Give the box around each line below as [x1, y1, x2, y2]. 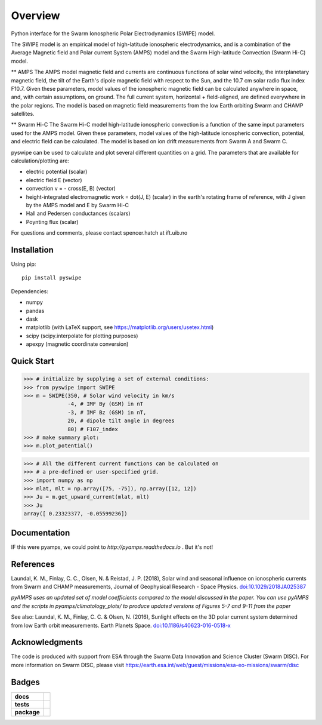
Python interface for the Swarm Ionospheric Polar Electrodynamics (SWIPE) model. [11, 30, 215, 37]
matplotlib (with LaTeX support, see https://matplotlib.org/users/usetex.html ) [26, 324, 214, 331]
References [11, 559, 55, 569]
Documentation [11, 527, 70, 537]
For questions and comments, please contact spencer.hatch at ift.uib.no [11, 229, 188, 236]
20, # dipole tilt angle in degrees [67, 417, 175, 424]
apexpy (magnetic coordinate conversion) [26, 340, 129, 348]
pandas [26, 307, 45, 314]
